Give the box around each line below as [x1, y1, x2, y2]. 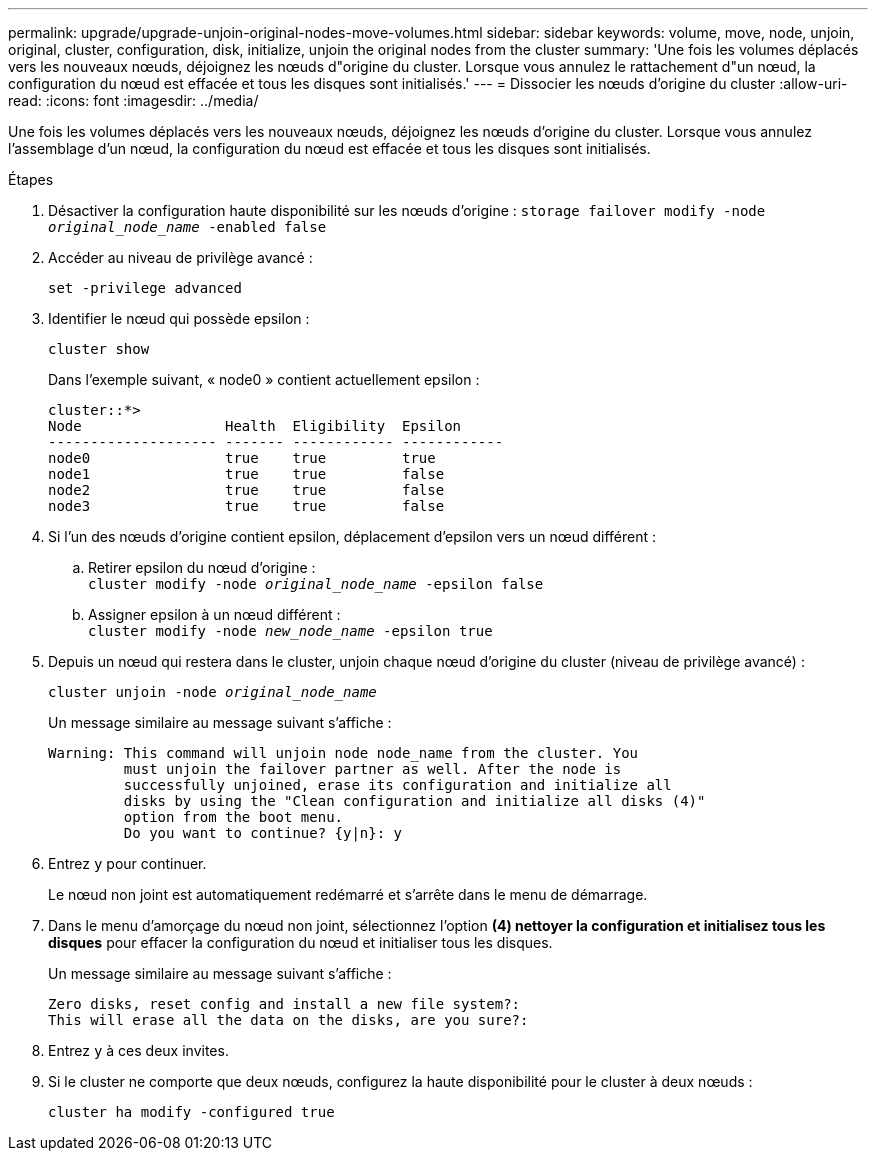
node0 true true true [48, 450, 436, 466]
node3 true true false [48, 498, 445, 514]
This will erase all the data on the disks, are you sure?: [48, 1012, 529, 1028]
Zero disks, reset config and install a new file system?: [48, 996, 521, 1012]
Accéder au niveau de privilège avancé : [48, 249, 313, 266]
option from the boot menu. [123, 809, 344, 825]
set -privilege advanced [48, 280, 242, 296]
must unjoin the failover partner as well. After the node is [123, 761, 622, 777]
